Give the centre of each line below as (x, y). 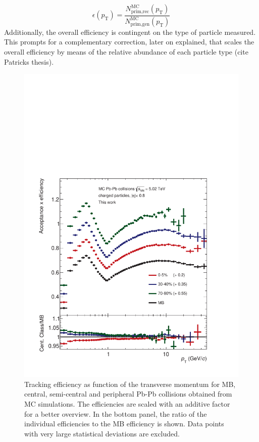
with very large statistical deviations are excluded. (102, 433)
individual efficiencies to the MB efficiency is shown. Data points (124, 424)
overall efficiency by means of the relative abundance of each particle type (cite (126, 52)
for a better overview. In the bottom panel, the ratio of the (116, 413)
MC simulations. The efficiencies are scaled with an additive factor (127, 403)
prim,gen (140, 24)
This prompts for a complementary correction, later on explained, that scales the (129, 42)
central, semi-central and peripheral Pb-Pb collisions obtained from (128, 394)
